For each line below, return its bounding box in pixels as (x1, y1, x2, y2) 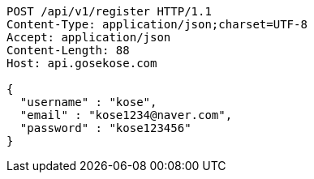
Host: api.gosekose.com (6, 57, 157, 70)
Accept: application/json (6, 31, 171, 44)
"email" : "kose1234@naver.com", (19, 109, 233, 121)
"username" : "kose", (19, 96, 157, 109)
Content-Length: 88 (6, 44, 130, 57)
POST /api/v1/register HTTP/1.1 (6, 5, 212, 18)
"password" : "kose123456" (19, 121, 191, 134)
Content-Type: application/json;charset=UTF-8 (6, 18, 308, 31)
